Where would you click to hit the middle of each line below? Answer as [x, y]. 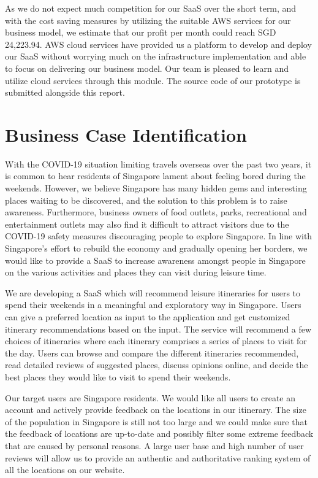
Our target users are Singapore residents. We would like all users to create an [150, 397]
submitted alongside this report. [65, 92]
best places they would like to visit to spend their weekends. [118, 376]
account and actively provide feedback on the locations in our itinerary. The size [156, 410]
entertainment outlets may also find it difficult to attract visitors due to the [147, 224]
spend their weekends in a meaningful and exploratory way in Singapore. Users [153, 305]
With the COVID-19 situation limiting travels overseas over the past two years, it [158, 164]
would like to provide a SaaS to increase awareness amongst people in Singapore [155, 260]
